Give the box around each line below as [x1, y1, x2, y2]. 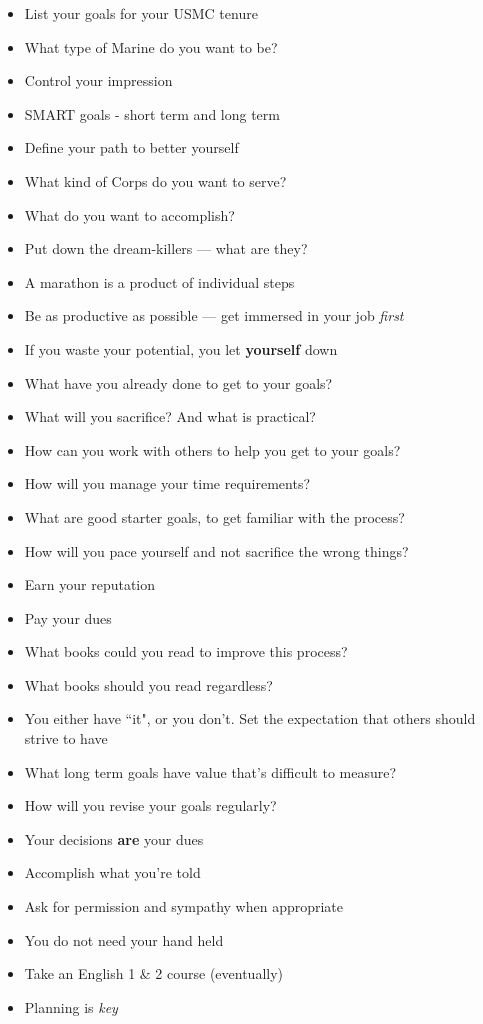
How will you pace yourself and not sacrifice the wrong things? [24, 540, 409, 561]
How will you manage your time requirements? [24, 473, 311, 494]
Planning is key [24, 996, 118, 1017]
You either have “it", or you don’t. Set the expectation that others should [24, 708, 476, 729]
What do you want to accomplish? [24, 204, 235, 225]
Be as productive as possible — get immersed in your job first [24, 305, 404, 326]
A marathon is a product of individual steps [24, 271, 295, 292]
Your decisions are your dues [24, 828, 204, 849]
